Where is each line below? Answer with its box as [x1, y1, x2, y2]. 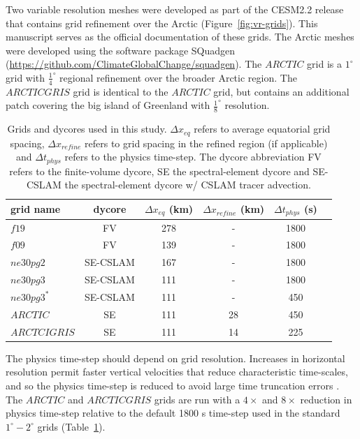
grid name [10, 202, 61, 216]
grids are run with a [154, 392, 240, 406]
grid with [6, 70, 45, 84]
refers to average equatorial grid [194, 121, 331, 136]
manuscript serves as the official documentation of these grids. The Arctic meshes [6, 29, 354, 44]
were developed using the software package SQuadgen [6, 43, 236, 57]
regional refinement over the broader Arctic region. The [59, 70, 297, 84]
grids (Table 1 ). [37, 419, 106, 433]
